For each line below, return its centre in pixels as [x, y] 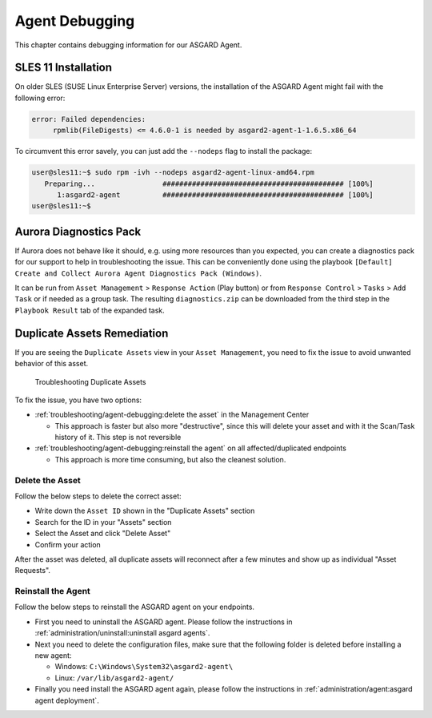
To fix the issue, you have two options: [78, 400]
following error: [40, 98]
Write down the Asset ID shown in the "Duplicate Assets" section [145, 511]
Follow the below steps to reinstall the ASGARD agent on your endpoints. [135, 607]
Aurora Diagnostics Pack [78, 231]
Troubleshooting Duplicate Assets [91, 381]
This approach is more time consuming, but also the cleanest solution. [170, 459]
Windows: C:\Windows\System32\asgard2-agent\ [144, 667]
